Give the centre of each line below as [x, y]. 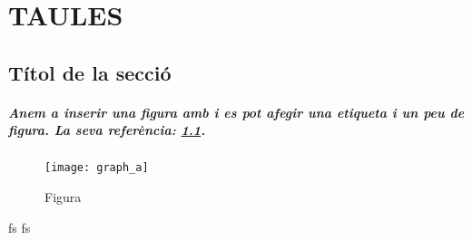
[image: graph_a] [97, 168]
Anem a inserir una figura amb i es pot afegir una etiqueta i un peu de [236, 112]
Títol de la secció [90, 72]
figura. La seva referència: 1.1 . [107, 130]
